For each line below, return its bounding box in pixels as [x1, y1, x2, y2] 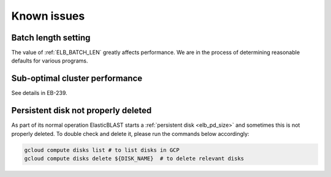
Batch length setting [11, 32, 91, 43]
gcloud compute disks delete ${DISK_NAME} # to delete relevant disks [24, 155, 245, 162]
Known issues [11, 9, 85, 23]
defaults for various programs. [11, 57, 88, 64]
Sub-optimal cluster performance [11, 73, 143, 84]
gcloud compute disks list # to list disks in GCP [24, 146, 180, 153]
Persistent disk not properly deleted [11, 105, 152, 116]
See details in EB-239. [11, 89, 67, 97]
